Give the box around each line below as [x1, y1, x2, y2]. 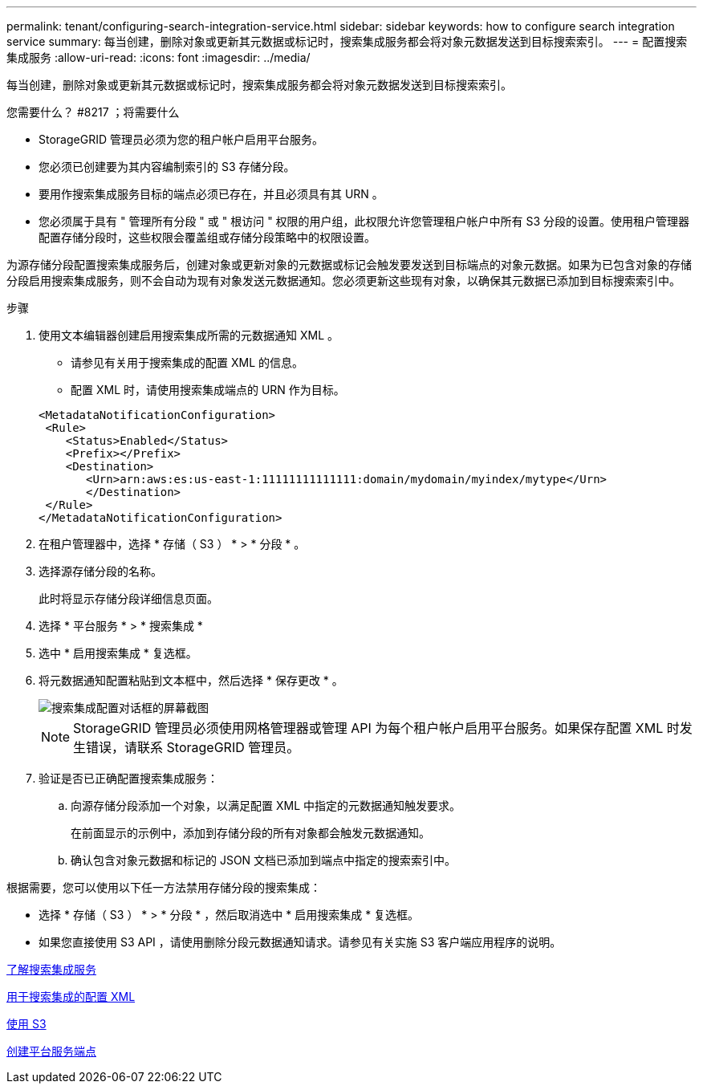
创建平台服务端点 [6, 1044, 96, 1058]
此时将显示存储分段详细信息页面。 [39, 592, 218, 605]
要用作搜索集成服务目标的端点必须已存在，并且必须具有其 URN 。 [39, 187, 384, 201]
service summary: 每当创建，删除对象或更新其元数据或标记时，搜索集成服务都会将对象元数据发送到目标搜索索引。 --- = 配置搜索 [6, 35, 688, 48]
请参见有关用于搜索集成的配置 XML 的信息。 [71, 356, 303, 369]
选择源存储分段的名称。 [39, 564, 162, 578]
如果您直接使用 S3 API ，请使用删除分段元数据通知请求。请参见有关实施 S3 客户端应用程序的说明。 [39, 935, 562, 949]
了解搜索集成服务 [6, 962, 96, 976]
